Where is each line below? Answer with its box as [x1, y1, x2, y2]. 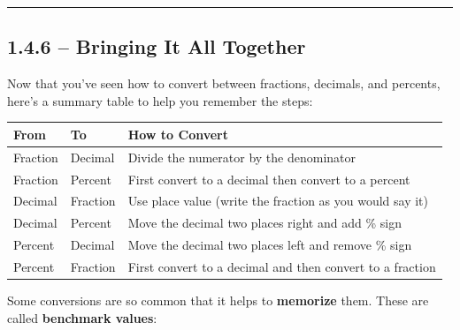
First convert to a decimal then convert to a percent [127, 169, 410, 188]
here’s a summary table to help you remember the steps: [7, 91, 313, 109]
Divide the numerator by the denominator [127, 147, 356, 166]
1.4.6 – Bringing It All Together [7, 33, 306, 60]
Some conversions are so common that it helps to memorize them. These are [7, 291, 429, 310]
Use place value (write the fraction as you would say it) [127, 191, 429, 210]
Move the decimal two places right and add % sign [127, 214, 402, 232]
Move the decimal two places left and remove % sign [127, 236, 412, 254]
